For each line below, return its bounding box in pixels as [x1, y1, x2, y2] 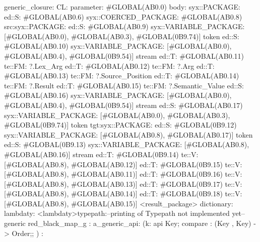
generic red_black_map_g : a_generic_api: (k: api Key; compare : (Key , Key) [4, 218, 251, 228]
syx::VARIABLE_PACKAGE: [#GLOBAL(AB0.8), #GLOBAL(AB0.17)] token [4, 129, 253, 140]
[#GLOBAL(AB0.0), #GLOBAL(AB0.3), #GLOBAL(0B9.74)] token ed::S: [4, 31, 239, 41]
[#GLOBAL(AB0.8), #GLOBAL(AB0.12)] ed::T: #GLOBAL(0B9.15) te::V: [4, 159, 242, 169]
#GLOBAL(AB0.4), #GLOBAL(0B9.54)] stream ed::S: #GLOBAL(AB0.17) [4, 99, 243, 110]
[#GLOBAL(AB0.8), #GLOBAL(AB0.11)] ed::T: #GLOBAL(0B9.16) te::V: [4, 169, 242, 179]
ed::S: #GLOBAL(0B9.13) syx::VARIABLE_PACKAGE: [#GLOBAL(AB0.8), [4, 139, 249, 150]
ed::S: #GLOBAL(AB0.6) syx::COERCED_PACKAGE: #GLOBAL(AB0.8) [4, 11, 242, 22]
